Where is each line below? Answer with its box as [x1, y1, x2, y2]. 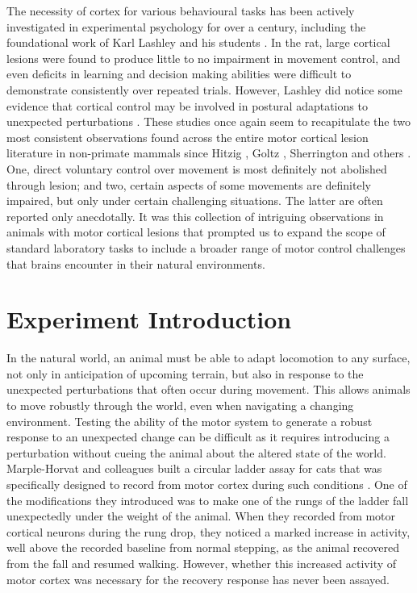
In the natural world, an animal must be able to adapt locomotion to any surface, [6, 349, 411, 366]
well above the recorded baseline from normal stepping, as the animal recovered [6, 539, 399, 556]
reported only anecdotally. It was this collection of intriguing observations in [6, 207, 384, 224]
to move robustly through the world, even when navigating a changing [6, 397, 354, 413]
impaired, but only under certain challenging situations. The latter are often [6, 192, 383, 209]
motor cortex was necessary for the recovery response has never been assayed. [6, 570, 390, 587]
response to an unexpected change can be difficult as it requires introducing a [6, 428, 390, 445]
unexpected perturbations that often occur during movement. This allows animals [6, 381, 411, 398]
